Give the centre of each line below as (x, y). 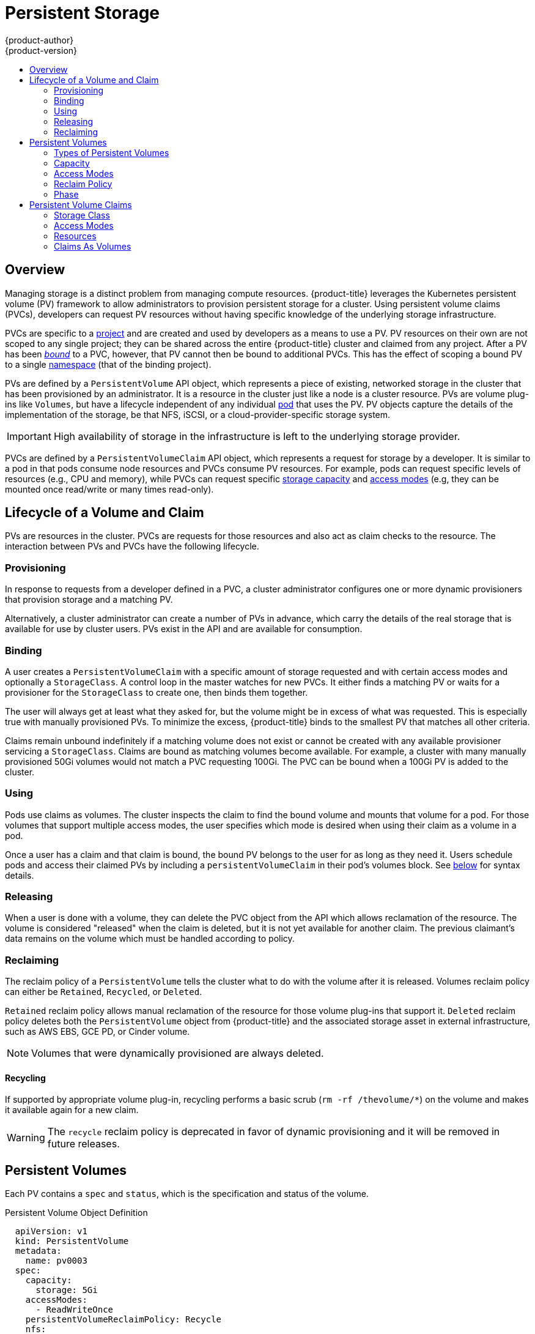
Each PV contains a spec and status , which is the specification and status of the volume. (187, 1194)
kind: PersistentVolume (72, 1241)
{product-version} (41, 50)
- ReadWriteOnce (75, 1310)
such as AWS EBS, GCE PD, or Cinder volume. (98, 1032)
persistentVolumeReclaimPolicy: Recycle (124, 1320)
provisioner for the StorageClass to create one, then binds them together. (157, 692)
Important (29, 436)
